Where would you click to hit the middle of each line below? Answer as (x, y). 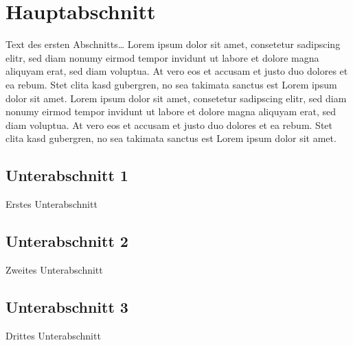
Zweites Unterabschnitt (54, 269)
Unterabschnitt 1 (67, 175)
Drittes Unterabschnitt (53, 335)
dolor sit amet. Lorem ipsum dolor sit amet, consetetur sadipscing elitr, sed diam (176, 98)
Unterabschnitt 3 (67, 306)
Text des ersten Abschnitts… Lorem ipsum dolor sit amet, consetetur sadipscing (173, 44)
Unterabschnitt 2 (67, 241)
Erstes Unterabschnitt (52, 204)
